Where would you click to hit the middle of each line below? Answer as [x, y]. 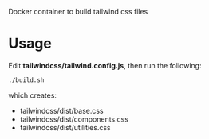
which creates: [33, 95]
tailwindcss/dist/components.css [74, 119]
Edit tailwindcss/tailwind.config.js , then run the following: [105, 65]
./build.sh [26, 80]
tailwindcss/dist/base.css [61, 110]
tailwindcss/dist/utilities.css [65, 127]
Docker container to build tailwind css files [78, 12]
